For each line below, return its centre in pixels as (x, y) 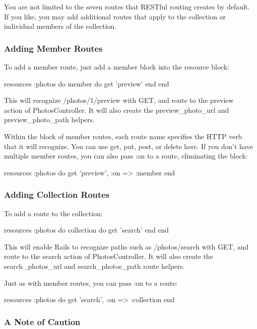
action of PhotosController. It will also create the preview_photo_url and (117, 110)
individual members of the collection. (60, 26)
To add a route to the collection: (53, 213)
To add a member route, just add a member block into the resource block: (117, 67)
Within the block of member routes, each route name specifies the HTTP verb (123, 136)
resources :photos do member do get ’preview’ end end (87, 83)
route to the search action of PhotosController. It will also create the (109, 256)
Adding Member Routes (53, 48)
